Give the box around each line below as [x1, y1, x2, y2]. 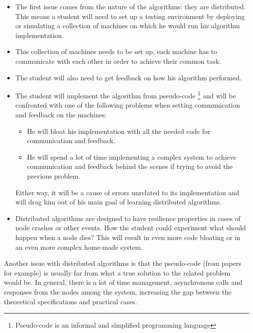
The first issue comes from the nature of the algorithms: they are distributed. [15, 1, 246, 11]
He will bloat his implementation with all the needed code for [27, 126, 211, 136]
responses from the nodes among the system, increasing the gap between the [4, 286, 232, 296]
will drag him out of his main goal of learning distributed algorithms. [15, 197, 222, 207]
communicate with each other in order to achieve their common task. [15, 55, 221, 66]
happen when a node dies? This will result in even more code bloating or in [15, 232, 241, 242]
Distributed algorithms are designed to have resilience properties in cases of [15, 213, 240, 223]
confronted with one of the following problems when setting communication [15, 100, 240, 110]
